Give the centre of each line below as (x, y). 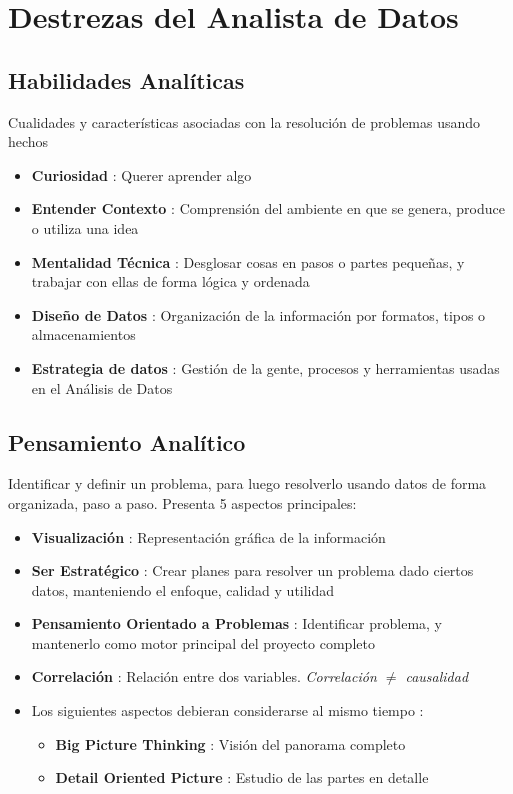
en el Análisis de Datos (102, 387)
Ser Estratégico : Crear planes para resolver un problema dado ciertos (252, 570)
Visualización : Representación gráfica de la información (208, 536)
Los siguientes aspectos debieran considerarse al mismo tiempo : (227, 710)
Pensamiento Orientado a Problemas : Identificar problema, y (236, 623)
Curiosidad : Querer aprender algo (141, 174)
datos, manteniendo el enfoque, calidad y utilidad (183, 589)
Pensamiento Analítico (127, 441)
